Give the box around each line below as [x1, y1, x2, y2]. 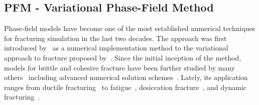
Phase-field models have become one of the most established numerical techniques [4, 23, 255, 33]
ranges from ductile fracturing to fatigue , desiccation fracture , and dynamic [4, 81, 247, 92]
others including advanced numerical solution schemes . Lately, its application [4, 72, 248, 82]
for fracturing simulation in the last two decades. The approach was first [4, 32, 227, 43]
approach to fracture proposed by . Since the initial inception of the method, [4, 52, 241, 62]
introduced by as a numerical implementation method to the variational [4, 42, 228, 53]
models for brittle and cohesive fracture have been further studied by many [4, 62, 235, 72]
